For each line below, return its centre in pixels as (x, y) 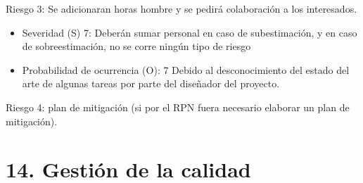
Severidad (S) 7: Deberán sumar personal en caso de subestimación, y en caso (190, 32)
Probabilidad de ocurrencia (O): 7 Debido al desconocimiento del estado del (186, 69)
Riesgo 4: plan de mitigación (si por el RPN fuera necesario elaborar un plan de (178, 107)
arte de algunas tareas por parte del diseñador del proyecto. (151, 83)
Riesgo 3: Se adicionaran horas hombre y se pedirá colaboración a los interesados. (181, 8)
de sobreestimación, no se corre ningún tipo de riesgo (136, 46)
